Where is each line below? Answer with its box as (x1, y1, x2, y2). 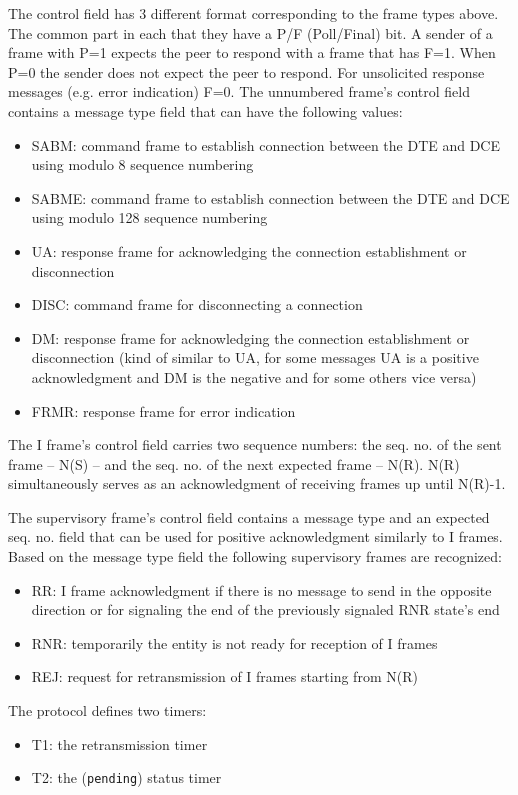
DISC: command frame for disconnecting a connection (31, 294, 363, 315)
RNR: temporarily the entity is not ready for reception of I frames (31, 632, 438, 653)
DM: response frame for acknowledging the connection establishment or (31, 327, 470, 348)
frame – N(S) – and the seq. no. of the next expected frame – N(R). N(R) (8, 453, 460, 474)
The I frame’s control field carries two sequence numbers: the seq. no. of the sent (8, 434, 502, 455)
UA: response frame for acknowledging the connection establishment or (31, 240, 467, 261)
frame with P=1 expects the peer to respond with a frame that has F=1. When (8, 42, 496, 63)
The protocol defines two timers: (8, 700, 207, 721)
